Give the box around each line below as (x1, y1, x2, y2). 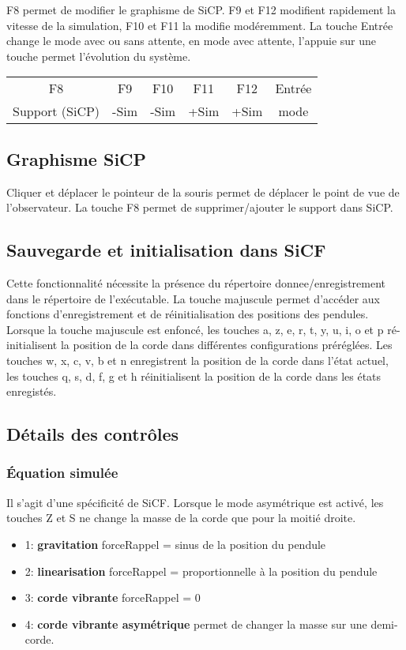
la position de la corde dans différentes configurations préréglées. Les (60, 336, 393, 353)
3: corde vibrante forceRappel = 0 (24, 589, 201, 606)
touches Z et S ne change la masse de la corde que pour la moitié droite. (6, 509, 356, 526)
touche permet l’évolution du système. (6, 47, 191, 64)
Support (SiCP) (13, 102, 100, 121)
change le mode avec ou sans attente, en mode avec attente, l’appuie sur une (6, 32, 377, 49)
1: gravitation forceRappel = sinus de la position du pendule (24, 535, 326, 552)
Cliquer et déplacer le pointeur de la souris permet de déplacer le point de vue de (6, 183, 400, 200)
